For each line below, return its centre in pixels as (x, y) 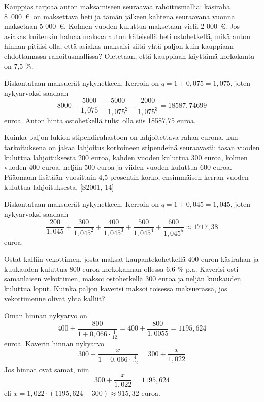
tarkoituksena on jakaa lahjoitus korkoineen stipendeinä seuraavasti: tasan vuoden (132, 147)
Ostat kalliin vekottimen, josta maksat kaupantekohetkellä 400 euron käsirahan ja (131, 259)
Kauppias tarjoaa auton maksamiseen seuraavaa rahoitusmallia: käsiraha (117, 6)
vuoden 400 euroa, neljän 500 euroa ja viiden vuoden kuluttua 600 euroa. (118, 167)
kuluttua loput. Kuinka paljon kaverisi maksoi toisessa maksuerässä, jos (116, 288)
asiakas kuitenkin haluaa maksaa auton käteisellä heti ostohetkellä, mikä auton (127, 36)
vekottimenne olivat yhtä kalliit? (55, 298)
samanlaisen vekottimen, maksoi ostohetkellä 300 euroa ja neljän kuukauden (123, 279)
